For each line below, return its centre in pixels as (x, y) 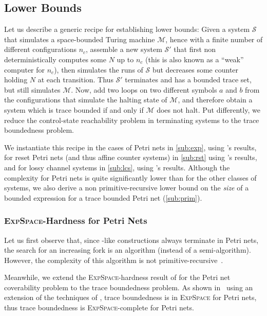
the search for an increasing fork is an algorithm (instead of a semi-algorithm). (128, 250)
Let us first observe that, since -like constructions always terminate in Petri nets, (131, 240)
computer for (25, 69)
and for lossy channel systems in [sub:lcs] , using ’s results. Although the (117, 167)
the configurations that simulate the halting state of (86, 100)
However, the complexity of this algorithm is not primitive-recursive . (114, 260)
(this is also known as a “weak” (194, 59)
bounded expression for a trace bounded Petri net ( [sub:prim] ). (103, 197)
